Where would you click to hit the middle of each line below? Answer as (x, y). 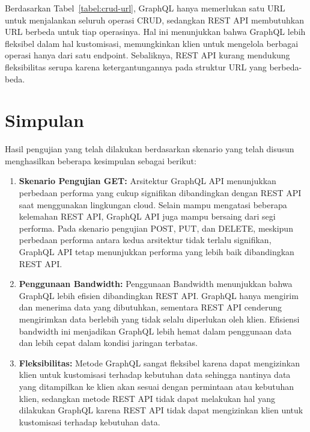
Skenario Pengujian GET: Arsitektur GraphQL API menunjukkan (147, 181)
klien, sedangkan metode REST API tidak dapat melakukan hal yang (147, 398)
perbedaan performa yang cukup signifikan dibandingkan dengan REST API (160, 193)
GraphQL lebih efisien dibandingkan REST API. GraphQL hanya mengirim (159, 295)
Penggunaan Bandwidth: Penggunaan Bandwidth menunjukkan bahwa (156, 284)
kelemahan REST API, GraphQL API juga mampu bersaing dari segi (147, 216)
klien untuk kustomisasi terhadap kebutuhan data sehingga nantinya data (155, 375)
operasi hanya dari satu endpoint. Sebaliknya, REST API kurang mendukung (147, 55)
